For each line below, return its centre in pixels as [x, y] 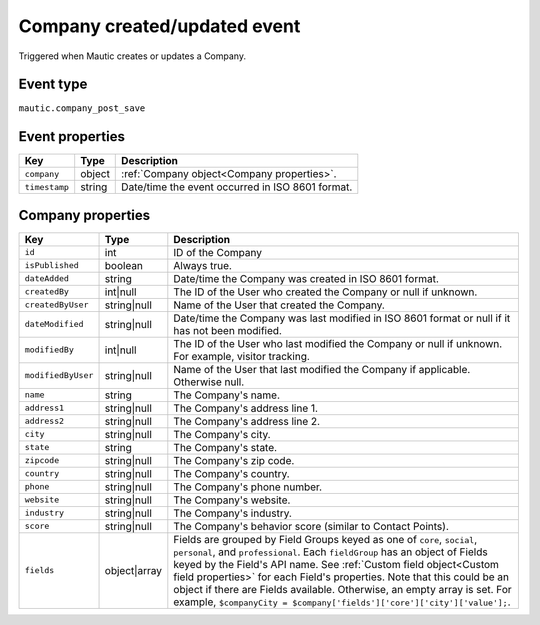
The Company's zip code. [234, 460]
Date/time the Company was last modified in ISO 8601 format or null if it [342, 318]
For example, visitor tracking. [241, 356]
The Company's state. [225, 447]
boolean [124, 265]
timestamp [47, 186]
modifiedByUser [59, 375]
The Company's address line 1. [246, 408]
